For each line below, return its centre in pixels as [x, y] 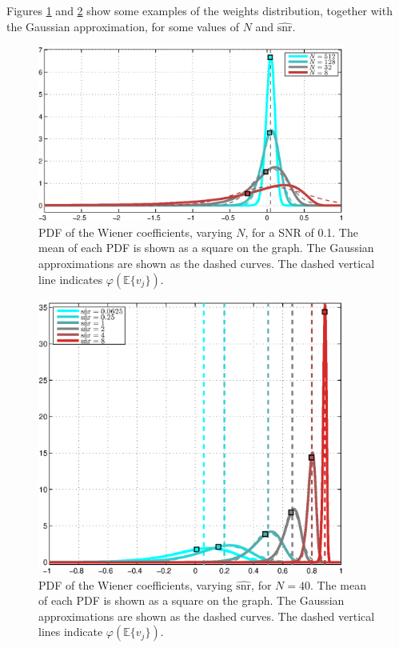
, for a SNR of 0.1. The [301, 232]
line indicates [71, 279]
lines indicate [71, 632]
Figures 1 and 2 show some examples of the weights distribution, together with [199, 10]
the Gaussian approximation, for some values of [123, 26]
